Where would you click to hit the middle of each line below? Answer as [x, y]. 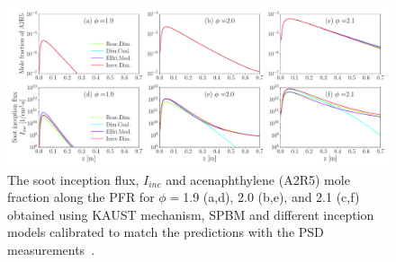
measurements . [51, 250]
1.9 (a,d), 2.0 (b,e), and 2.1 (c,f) [271, 197]
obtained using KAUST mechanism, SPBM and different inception [191, 214]
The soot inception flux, [73, 179]
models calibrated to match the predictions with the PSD [166, 232]
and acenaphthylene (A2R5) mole [258, 179]
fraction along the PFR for [81, 197]
